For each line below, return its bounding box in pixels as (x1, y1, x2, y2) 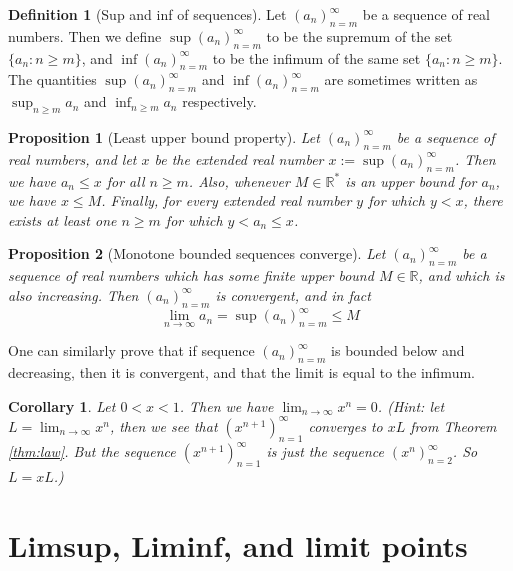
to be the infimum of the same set (212, 47, 421, 68)
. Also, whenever (188, 170, 290, 191)
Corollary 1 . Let (8, 395, 116, 416)
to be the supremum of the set (266, 25, 453, 46)
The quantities (8, 69, 97, 90)
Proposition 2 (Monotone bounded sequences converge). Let (8, 243, 386, 264)
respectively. (182, 91, 257, 112)
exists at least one (8, 209, 117, 230)
